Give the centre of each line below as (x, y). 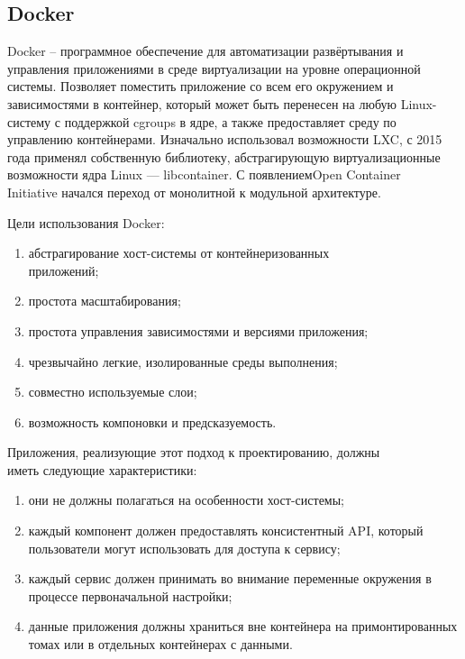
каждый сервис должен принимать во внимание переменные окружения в (230, 578)
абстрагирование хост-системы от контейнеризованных (179, 253)
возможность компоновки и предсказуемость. (152, 421)
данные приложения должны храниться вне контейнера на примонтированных (243, 626)
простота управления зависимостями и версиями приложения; (198, 330)
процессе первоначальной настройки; (130, 595)
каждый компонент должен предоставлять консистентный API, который (226, 531)
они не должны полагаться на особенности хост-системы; (187, 500)
